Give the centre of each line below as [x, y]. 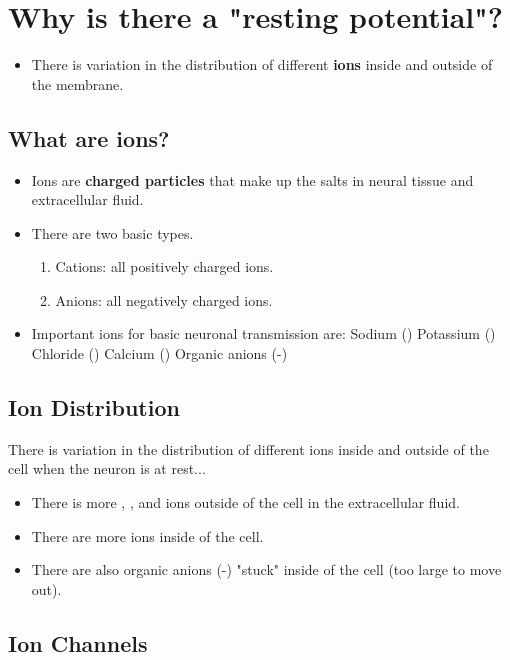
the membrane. [77, 83]
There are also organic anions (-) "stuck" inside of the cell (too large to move [266, 569]
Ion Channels [78, 642]
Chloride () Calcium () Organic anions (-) [159, 353]
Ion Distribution [94, 407]
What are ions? [89, 137]
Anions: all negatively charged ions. [164, 299]
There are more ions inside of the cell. [147, 535]
